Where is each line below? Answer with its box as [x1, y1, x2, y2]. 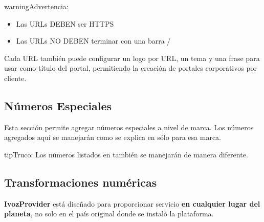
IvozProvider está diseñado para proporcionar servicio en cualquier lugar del [4, 198, 260, 209]
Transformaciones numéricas [4, 174, 157, 190]
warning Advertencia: [4, 1, 69, 11]
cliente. [4, 72, 27, 83]
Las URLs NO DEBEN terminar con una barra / [16, 35, 171, 46]
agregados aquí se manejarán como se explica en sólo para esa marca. [4, 132, 221, 143]
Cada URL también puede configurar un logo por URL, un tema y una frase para [4, 52, 260, 63]
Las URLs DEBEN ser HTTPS [16, 18, 114, 29]
